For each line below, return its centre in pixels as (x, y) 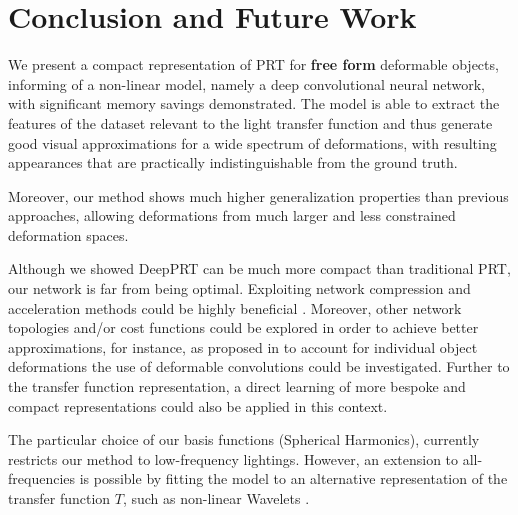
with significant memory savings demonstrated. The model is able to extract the (254, 103)
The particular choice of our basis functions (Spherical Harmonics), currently (244, 439)
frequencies (42, 478)
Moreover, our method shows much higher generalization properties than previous (258, 195)
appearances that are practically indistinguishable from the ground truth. (233, 162)
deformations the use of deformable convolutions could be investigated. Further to (259, 366)
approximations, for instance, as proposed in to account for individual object (243, 346)
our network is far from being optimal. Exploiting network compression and (239, 288)
